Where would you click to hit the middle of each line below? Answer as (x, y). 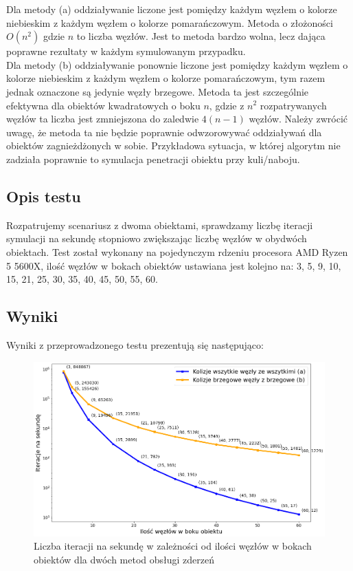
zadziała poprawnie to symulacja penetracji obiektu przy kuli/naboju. (153, 159)
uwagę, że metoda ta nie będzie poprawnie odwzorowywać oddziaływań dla (164, 132)
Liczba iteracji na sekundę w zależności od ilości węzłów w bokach (173, 546)
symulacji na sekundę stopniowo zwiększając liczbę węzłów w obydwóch (157, 238)
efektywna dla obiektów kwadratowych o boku (103, 105)
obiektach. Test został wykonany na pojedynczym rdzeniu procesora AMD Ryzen (177, 251)
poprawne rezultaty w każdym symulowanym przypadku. (126, 51)
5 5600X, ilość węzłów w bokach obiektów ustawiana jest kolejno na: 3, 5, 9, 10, (174, 265)
